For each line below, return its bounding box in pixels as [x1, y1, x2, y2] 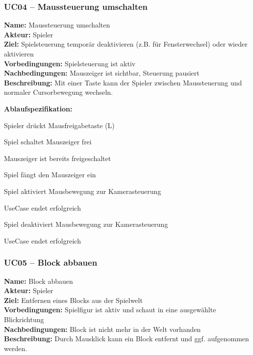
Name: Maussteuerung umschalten [4, 20, 110, 30]
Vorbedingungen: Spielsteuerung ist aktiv [4, 58, 136, 68]
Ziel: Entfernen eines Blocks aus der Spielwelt [4, 295, 143, 305]
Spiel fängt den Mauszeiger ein [4, 169, 96, 180]
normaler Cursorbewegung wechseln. [4, 87, 113, 97]
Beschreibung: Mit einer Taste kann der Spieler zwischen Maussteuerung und [4, 77, 242, 87]
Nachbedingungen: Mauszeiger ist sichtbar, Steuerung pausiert [4, 68, 200, 78]
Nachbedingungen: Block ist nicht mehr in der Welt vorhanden [4, 324, 201, 334]
